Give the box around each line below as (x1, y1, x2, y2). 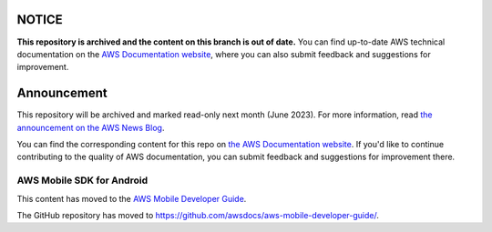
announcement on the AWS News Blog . (16, 122, 165, 133)
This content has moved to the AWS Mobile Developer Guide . (16, 193, 247, 204)
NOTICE (16, 12, 63, 27)
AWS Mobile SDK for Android (16, 174, 149, 187)
